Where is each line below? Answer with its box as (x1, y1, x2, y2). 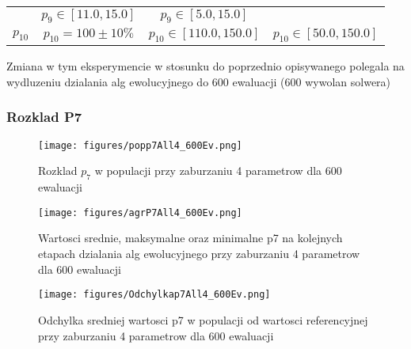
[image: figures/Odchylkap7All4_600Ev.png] (38, 289, 271, 301)
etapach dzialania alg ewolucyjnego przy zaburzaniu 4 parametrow (38, 245, 360, 262)
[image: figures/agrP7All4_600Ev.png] (38, 207, 242, 218)
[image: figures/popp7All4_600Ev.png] (38, 139, 242, 151)
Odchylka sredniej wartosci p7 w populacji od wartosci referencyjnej (38, 311, 368, 328)
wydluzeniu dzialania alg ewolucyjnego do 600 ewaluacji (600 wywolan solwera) (6, 73, 391, 89)
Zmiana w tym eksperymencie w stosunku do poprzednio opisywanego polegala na (6, 58, 405, 74)
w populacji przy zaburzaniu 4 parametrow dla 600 (94, 162, 342, 179)
